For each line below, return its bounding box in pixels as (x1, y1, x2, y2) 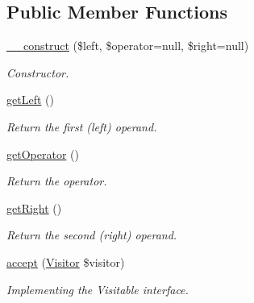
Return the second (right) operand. (6, 226, 177, 243)
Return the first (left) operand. (6, 118, 157, 135)
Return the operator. (6, 172, 107, 189)
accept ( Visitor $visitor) (6, 253, 125, 270)
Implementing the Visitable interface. (6, 280, 189, 297)
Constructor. (6, 64, 69, 81)
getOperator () (6, 145, 79, 162)
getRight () (6, 199, 62, 216)
